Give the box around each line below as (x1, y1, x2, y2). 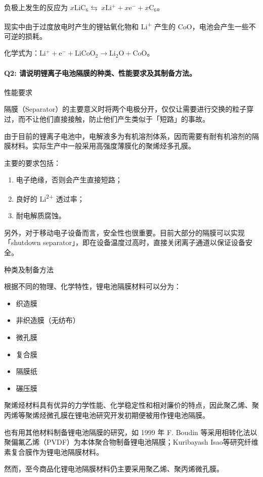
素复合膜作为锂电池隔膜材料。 (4, 446, 103, 457)
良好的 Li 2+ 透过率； (16, 192, 84, 204)
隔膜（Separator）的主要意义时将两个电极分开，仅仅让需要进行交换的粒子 (4, 104, 247, 114)
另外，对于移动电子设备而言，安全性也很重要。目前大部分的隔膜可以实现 (4, 227, 245, 237)
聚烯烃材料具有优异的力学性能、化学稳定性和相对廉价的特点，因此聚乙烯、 (4, 400, 252, 410)
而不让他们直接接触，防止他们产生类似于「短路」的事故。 (18, 114, 209, 124)
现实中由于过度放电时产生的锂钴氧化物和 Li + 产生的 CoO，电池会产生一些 (4, 19, 249, 31)
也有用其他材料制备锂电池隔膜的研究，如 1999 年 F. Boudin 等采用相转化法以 (4, 426, 257, 437)
